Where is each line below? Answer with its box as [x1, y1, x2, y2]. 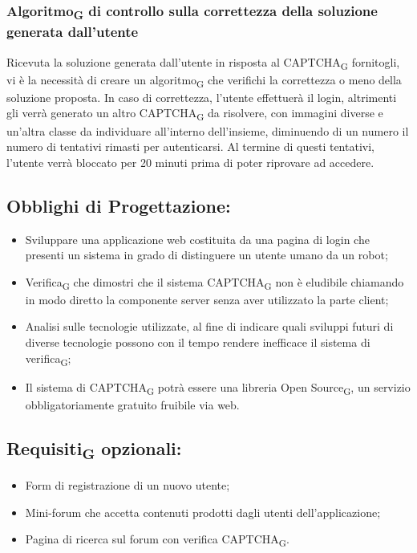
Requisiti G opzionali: [6, 435, 182, 464]
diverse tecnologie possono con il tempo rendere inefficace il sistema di [25, 334, 370, 351]
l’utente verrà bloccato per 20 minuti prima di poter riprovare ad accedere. [6, 153, 374, 170]
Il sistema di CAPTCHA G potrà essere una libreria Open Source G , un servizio [25, 378, 411, 397]
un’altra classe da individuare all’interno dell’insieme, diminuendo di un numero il [6, 122, 409, 139]
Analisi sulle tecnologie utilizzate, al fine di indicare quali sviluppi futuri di [25, 318, 394, 335]
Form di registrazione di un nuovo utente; [25, 476, 230, 493]
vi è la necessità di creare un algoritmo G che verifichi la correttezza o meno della [6, 71, 402, 90]
